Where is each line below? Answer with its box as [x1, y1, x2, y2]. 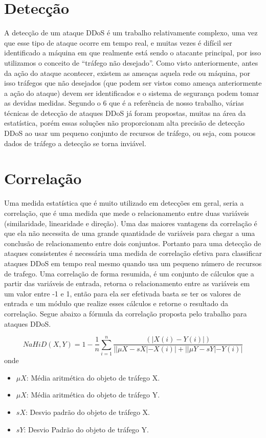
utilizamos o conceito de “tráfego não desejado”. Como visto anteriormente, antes [4, 57, 258, 68]
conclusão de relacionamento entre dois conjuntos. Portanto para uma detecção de [4, 237, 261, 248]
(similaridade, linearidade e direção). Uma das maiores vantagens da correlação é [4, 217, 257, 228]
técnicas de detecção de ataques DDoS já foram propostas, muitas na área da [4, 107, 246, 118]
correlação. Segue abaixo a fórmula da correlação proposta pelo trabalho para [4, 308, 247, 318]
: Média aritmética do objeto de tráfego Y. [26, 389, 160, 400]
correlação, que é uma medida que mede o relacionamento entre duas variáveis [4, 207, 249, 218]
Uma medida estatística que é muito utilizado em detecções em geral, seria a [4, 197, 244, 208]
